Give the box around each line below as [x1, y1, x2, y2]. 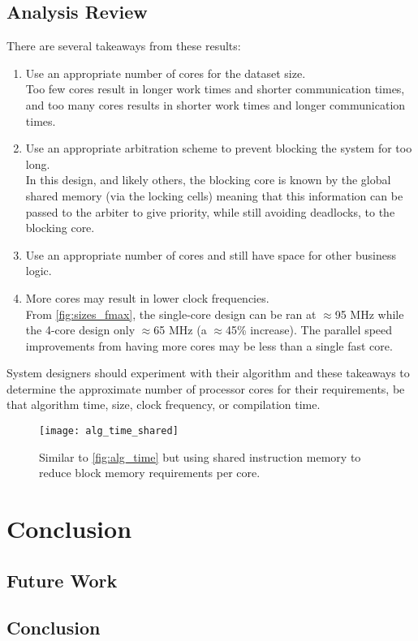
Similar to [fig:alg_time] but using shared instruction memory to [39, 448, 361, 465]
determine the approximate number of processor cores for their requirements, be [6, 380, 405, 397]
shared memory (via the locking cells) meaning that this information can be [25, 187, 403, 204]
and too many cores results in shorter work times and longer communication [25, 96, 406, 113]
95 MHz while [334, 305, 404, 322]
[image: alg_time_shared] [39, 425, 179, 437]
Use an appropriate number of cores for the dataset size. [25, 64, 306, 81]
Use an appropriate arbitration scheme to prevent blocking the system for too [25, 140, 412, 157]
